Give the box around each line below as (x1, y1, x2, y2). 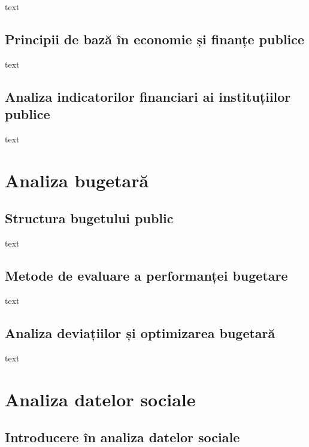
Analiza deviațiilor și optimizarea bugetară (5, 323, 275, 342)
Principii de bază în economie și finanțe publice (5, 29, 305, 48)
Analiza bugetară (5, 168, 149, 192)
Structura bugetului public (5, 209, 174, 227)
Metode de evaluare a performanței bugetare (5, 266, 288, 285)
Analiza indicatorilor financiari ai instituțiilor (5, 87, 291, 105)
